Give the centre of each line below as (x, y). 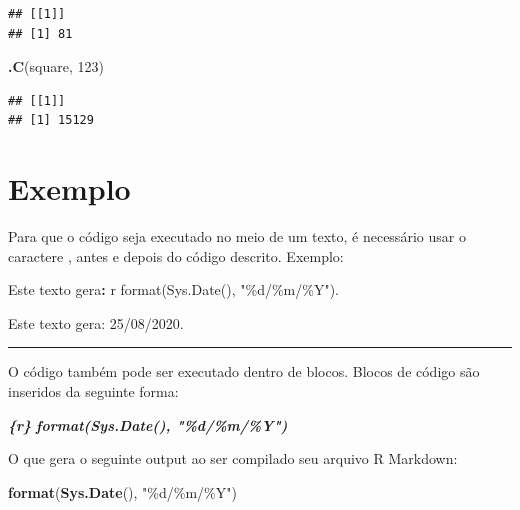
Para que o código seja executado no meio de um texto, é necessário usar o (237, 236)
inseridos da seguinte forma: (93, 391)
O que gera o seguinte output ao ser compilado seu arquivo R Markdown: (233, 458)
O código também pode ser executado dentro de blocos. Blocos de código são (244, 371)
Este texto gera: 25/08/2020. (96, 322)
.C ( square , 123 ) (56, 66)
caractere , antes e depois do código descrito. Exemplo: (176, 255)
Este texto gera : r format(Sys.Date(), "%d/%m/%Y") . (174, 289)
